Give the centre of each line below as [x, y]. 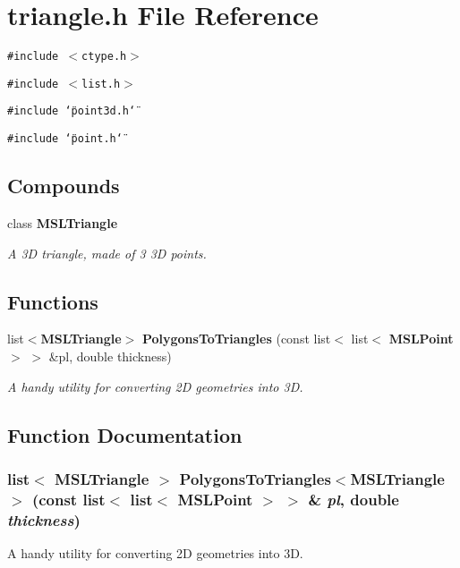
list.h [101, 84]
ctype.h [104, 57]
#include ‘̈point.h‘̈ [65, 139]
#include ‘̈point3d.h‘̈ [72, 111]
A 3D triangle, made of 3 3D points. [107, 253]
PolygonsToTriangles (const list [236, 339]
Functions [53, 301]
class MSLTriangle [63, 222]
